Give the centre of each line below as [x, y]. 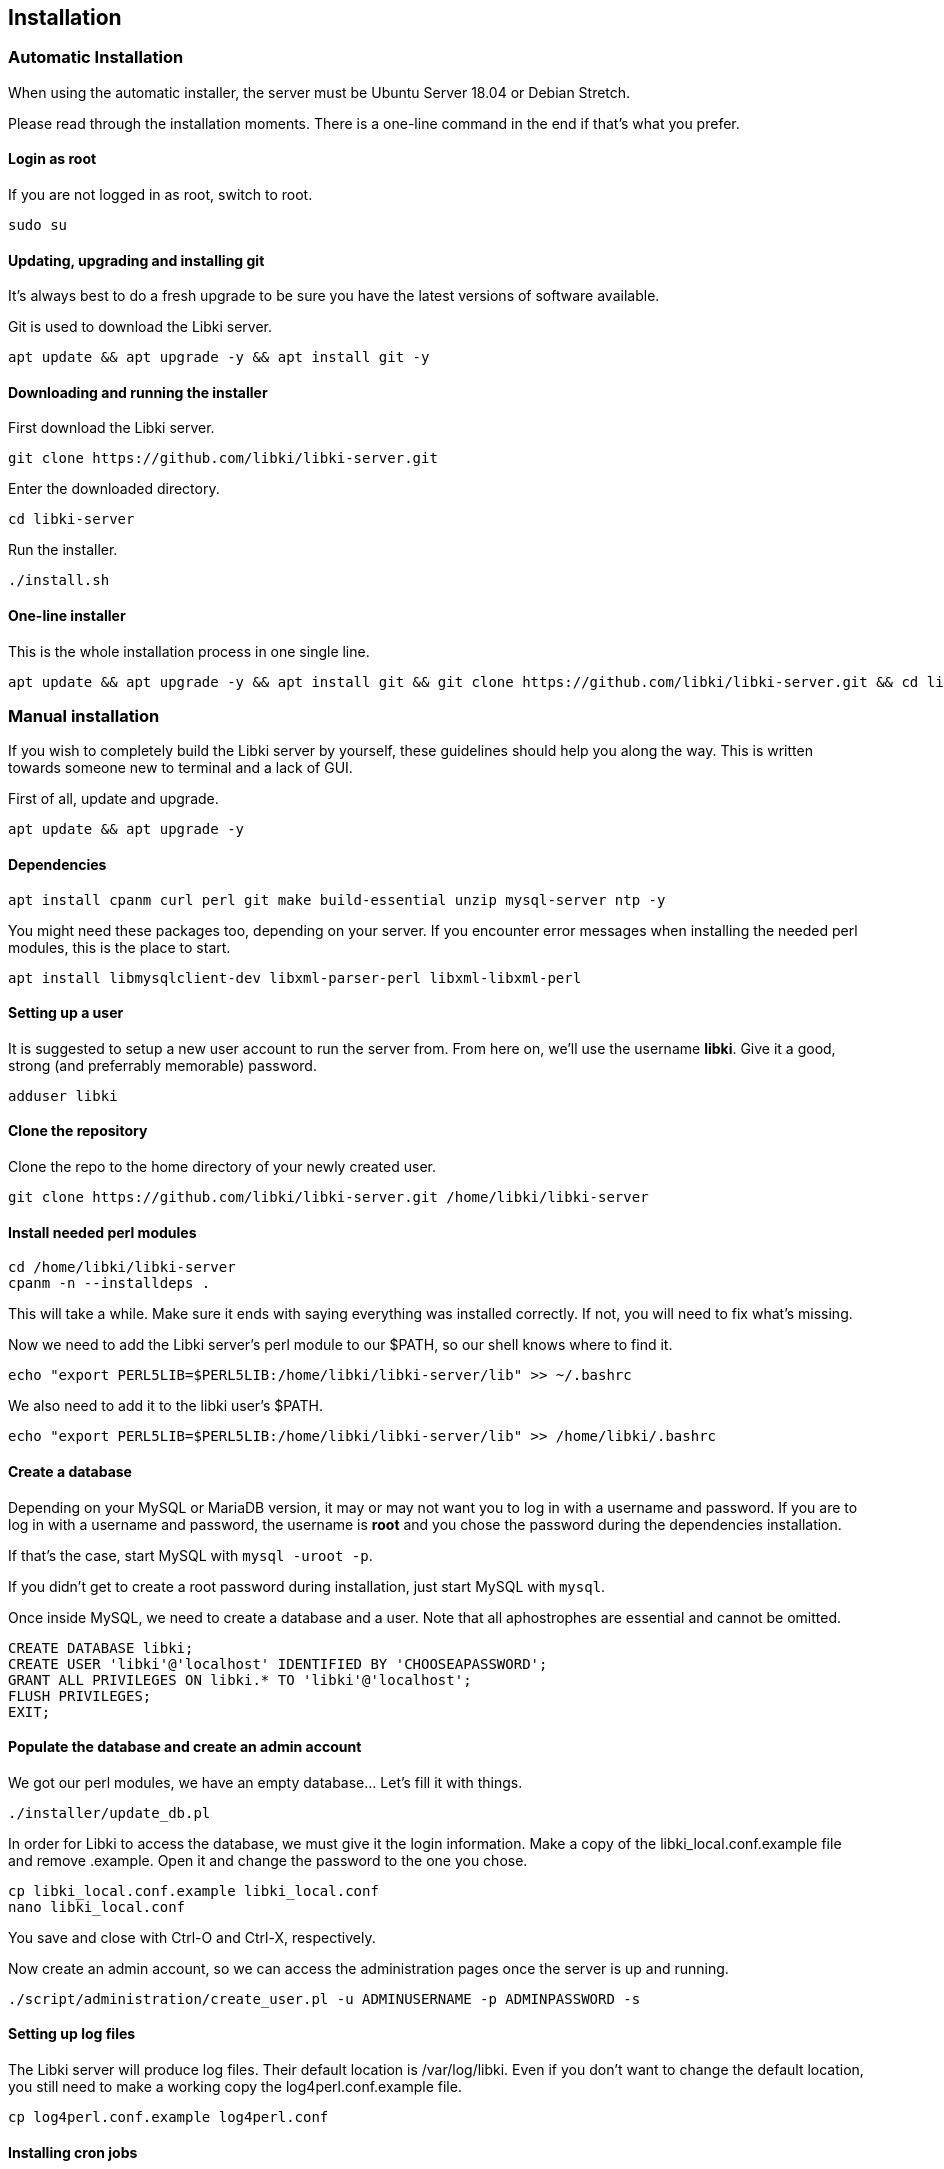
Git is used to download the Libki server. [140, 327]
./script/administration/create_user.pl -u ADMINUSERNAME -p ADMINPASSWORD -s [324, 1998]
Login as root [52, 159]
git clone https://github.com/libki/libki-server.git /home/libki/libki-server [328, 1197]
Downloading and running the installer [138, 392]
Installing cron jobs [73, 2152]
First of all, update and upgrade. [113, 799]
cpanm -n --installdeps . [109, 1283]
